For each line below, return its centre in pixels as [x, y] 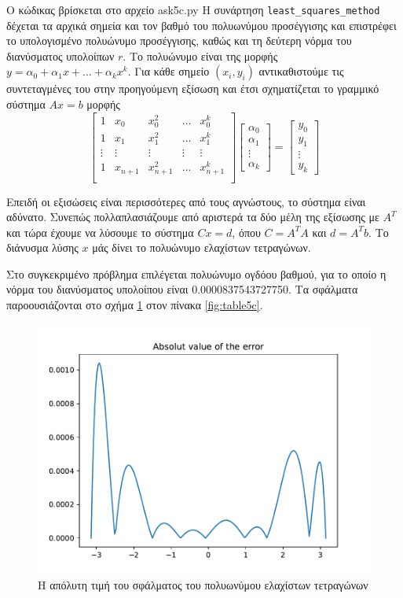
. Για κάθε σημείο [169, 71]
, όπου [246, 232]
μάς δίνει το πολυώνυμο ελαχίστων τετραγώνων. [201, 247]
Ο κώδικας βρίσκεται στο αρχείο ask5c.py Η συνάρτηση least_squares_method [193, 9]
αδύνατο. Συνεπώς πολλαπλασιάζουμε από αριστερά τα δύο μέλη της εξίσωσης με [193, 217]
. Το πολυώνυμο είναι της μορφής [200, 55]
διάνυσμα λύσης [42, 247]
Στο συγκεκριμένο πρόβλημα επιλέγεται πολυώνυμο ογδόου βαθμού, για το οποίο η [196, 273]
